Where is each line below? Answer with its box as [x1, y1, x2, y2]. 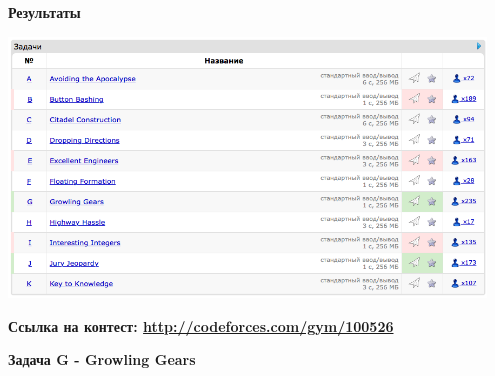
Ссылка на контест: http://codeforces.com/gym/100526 [8, 315, 394, 336]
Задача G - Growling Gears [8, 349, 196, 370]
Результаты [8, 2, 81, 22]
